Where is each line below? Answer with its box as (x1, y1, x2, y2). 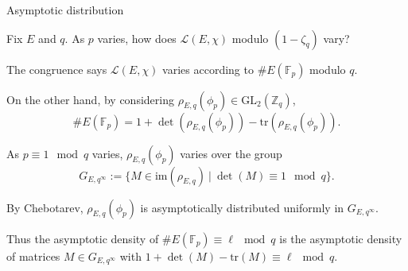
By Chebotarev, (6, 199, 84, 215)
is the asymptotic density (279, 230, 402, 246)
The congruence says (6, 60, 107, 77)
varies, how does (97, 29, 177, 46)
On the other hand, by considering (6, 91, 174, 107)
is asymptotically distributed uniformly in (140, 199, 344, 215)
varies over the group (180, 145, 282, 161)
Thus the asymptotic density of (6, 230, 159, 246)
